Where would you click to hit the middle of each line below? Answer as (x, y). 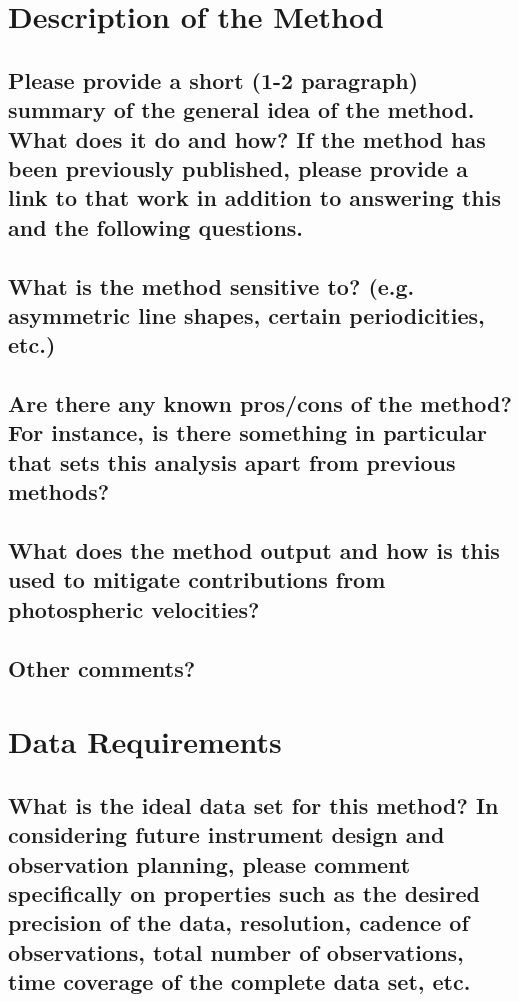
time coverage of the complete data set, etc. (239, 981)
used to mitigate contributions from (197, 579)
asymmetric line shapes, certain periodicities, (246, 314)
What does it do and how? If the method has (247, 138)
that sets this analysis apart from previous (232, 461)
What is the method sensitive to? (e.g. (211, 285)
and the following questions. (156, 226)
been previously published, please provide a (238, 167)
